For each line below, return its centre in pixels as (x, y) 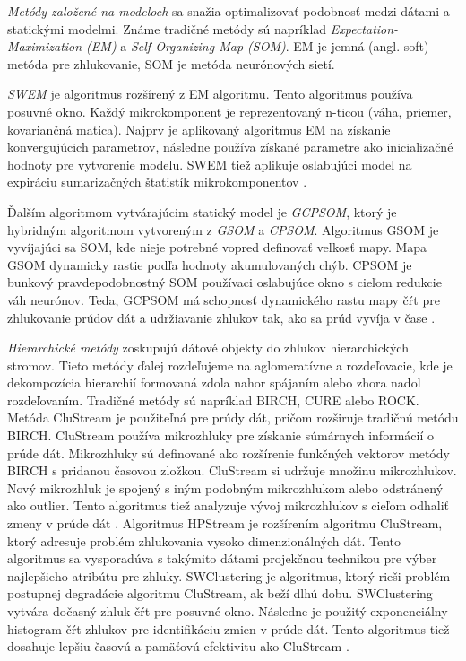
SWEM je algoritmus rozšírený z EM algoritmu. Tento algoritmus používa (210, 94)
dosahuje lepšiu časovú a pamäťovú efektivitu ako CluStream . (178, 646)
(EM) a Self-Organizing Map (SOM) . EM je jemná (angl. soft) (258, 46)
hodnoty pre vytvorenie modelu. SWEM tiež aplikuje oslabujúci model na (210, 164)
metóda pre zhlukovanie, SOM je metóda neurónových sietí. (171, 63)
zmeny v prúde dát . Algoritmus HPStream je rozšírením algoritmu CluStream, (225, 523)
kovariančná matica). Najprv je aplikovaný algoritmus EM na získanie (199, 129)
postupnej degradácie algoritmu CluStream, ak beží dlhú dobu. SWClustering (220, 593)
